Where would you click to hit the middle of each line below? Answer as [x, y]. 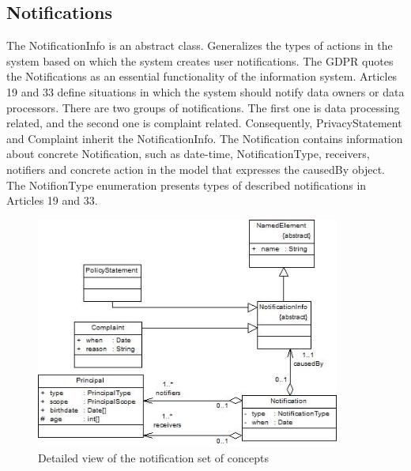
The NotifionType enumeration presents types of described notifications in [187, 185]
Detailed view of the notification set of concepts [153, 457]
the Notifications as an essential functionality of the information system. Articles [202, 76]
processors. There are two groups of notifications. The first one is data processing [203, 107]
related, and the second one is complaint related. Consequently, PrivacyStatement [204, 123]
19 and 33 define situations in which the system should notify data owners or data [205, 91]
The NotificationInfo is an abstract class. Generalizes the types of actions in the [200, 45]
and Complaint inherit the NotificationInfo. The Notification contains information [205, 138]
